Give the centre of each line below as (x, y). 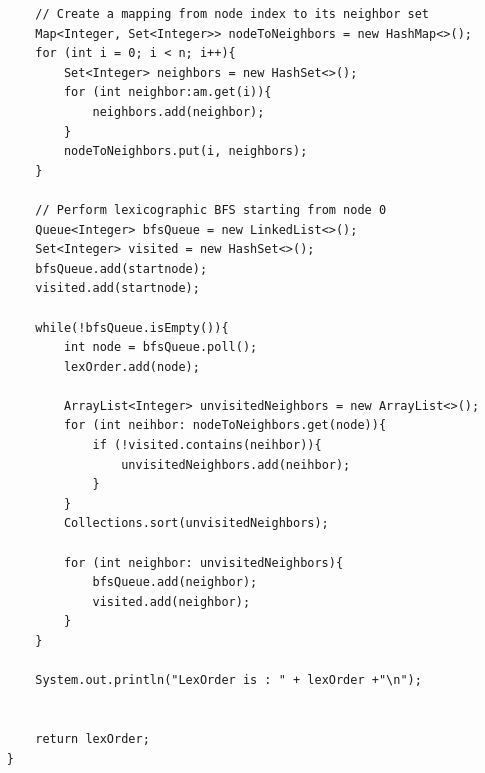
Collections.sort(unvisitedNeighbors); (196, 523)
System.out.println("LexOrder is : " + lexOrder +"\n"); (228, 680)
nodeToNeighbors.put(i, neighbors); (185, 151)
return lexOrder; (92, 738)
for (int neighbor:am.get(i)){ (167, 92)
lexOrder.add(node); (131, 366)
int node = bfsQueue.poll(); (160, 347)
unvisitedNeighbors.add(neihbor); (236, 464)
